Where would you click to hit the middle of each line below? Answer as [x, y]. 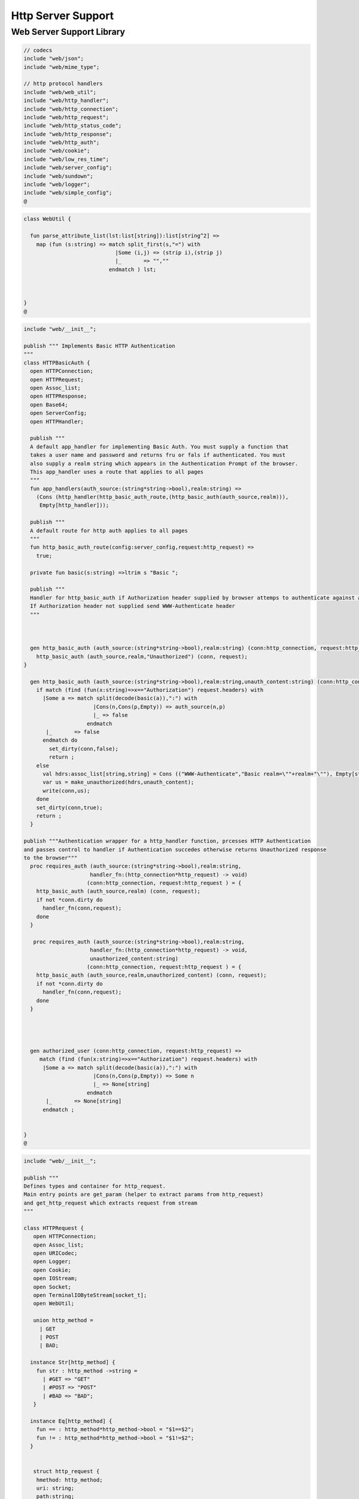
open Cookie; [52, 1270]
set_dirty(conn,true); [69, 807]
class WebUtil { [48, 219]
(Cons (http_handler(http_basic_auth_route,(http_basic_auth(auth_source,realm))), [162, 497]
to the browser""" [51, 858]
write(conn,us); [66, 791]
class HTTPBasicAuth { [57, 362]
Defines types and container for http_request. [95, 1186]
